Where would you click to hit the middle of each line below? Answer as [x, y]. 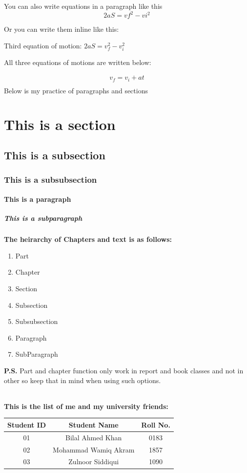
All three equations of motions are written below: [78, 62]
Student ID [27, 424]
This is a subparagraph [43, 218]
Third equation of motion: [43, 45]
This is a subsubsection [51, 179]
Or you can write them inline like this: [62, 29]
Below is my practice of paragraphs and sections [76, 90]
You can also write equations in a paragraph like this [83, 6]
